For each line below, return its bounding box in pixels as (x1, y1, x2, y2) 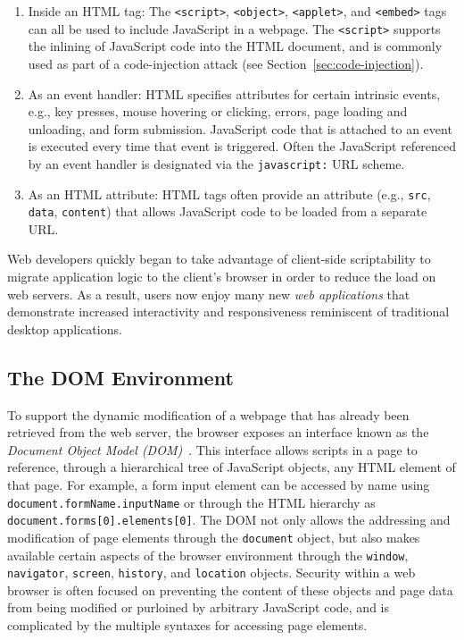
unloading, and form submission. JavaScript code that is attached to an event (28, 119, 452, 138)
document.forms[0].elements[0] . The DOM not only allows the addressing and (7, 510, 451, 529)
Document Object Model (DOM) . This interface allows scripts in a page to (7, 440, 418, 459)
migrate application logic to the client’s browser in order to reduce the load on (7, 267, 436, 286)
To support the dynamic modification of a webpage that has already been (7, 405, 410, 424)
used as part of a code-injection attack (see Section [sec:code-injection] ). (28, 54, 424, 72)
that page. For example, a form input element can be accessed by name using (7, 475, 430, 493)
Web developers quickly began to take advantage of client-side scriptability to (7, 249, 431, 268)
